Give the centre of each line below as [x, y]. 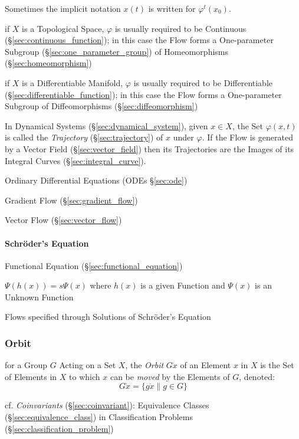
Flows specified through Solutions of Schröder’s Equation [108, 317]
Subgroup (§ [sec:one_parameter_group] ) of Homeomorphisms [117, 51]
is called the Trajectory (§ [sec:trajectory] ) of [84, 137]
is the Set [277, 365]
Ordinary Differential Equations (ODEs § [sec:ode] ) [96, 180]
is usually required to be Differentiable [203, 82]
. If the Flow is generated [247, 137]
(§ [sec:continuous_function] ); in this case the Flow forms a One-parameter [139, 40]
